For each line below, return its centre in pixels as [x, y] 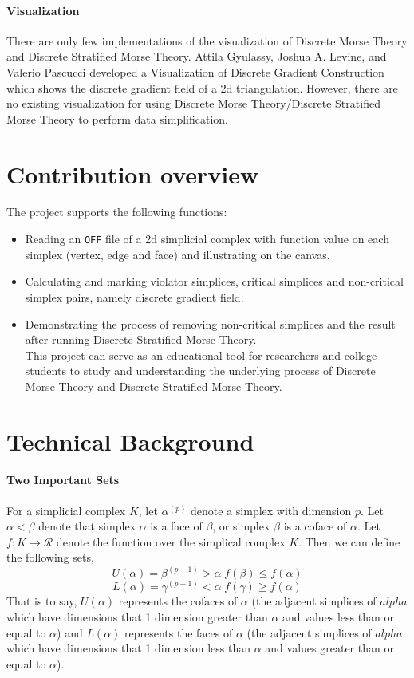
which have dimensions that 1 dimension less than [129, 648]
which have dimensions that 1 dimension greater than [137, 617]
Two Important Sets [63, 480]
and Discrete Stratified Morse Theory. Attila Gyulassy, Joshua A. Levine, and [197, 56]
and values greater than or [329, 648]
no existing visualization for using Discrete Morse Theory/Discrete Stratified [193, 103]
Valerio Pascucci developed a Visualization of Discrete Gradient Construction [195, 71]
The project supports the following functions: [117, 212]
